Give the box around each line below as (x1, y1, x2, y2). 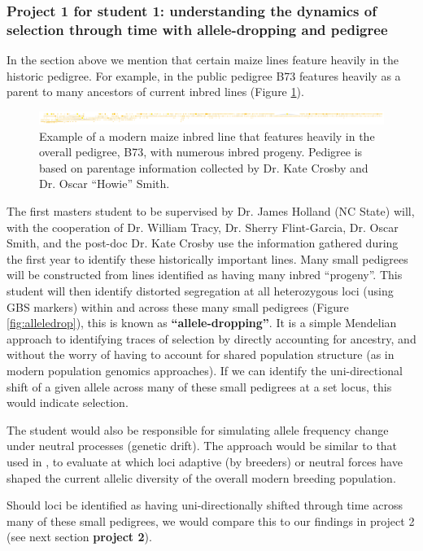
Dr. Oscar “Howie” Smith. (39, 175, 170, 192)
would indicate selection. (7, 394, 129, 411)
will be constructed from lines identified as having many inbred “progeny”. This (7, 266, 403, 283)
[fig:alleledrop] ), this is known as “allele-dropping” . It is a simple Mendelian (7, 314, 397, 331)
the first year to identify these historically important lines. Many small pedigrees (7, 250, 408, 267)
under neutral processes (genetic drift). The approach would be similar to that (7, 437, 398, 454)
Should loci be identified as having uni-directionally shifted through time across (7, 496, 403, 514)
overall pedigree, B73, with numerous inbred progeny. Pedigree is (39, 143, 363, 160)
